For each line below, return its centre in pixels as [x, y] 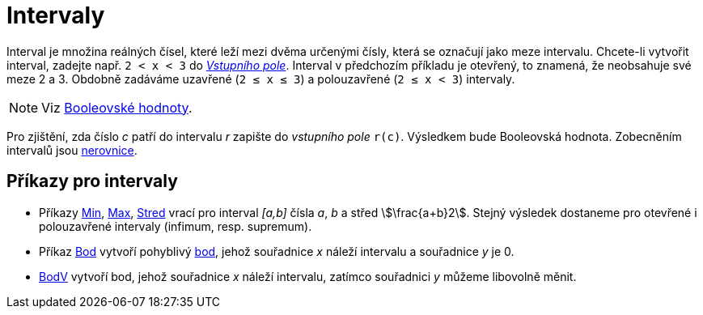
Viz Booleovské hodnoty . [117, 107]
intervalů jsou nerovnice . [72, 150]
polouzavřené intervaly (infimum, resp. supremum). [176, 226]
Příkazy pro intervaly [92, 181]
